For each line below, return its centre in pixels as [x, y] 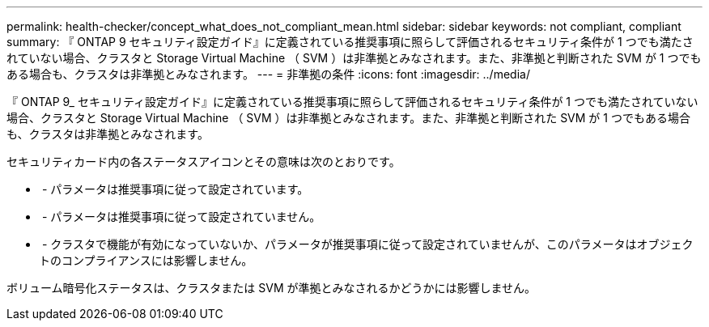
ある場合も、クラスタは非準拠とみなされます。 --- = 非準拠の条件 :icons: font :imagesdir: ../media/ [268, 74]
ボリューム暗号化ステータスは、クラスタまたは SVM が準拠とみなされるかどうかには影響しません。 [272, 288]
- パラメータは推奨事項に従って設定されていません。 [181, 217]
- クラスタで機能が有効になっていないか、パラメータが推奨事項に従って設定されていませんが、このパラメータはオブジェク [367, 244]
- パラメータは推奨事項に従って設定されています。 [175, 189]
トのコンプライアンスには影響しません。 [146, 260]
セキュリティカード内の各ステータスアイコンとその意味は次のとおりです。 [204, 161]
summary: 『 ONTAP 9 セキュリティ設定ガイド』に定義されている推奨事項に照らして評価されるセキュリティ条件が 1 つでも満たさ [350, 42]
